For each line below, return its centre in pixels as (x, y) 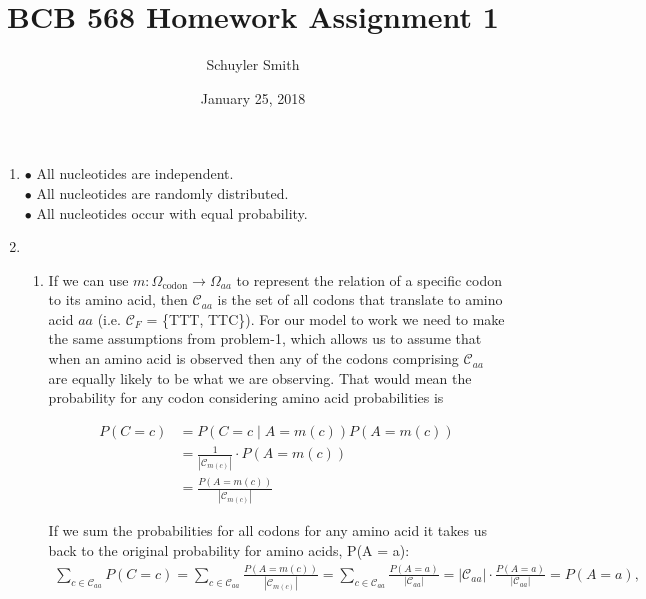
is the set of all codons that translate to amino (360, 299)
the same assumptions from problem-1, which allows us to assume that (265, 338)
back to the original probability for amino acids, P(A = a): (229, 549)
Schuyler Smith (253, 64)
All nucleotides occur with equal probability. (172, 212)
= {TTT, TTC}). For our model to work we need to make (325, 318)
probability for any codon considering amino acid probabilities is (246, 397)
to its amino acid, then (118, 299)
